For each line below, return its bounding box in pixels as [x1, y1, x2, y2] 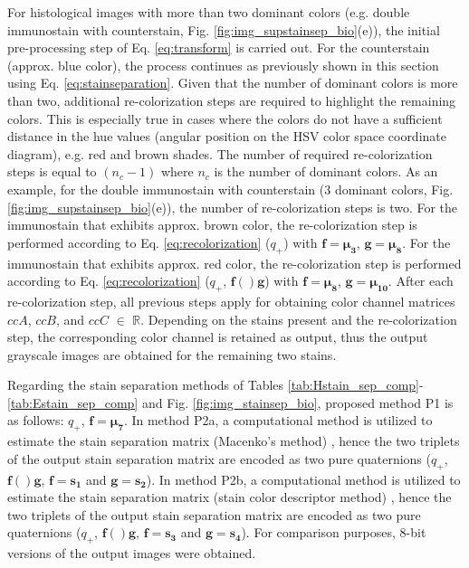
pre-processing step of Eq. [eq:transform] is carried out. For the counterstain [7, 38, 430, 57]
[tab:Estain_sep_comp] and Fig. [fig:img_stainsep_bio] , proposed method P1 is [7, 393, 454, 412]
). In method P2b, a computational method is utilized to [146, 469, 461, 488]
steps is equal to [7, 162, 97, 181]
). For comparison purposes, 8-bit [241, 523, 426, 542]
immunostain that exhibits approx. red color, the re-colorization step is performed [7, 253, 462, 272]
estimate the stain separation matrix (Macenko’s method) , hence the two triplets [7, 431, 460, 450]
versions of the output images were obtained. [7, 544, 256, 563]
